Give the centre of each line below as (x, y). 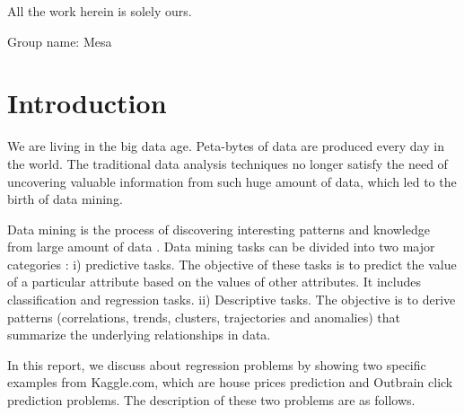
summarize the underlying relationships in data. (139, 335)
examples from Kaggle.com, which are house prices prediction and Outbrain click (230, 382)
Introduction (87, 103)
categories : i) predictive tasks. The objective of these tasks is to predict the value (232, 264)
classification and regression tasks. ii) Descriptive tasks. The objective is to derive (232, 300)
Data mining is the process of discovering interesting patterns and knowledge (219, 229)
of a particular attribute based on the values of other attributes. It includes (214, 282)
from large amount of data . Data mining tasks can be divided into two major (221, 247)
